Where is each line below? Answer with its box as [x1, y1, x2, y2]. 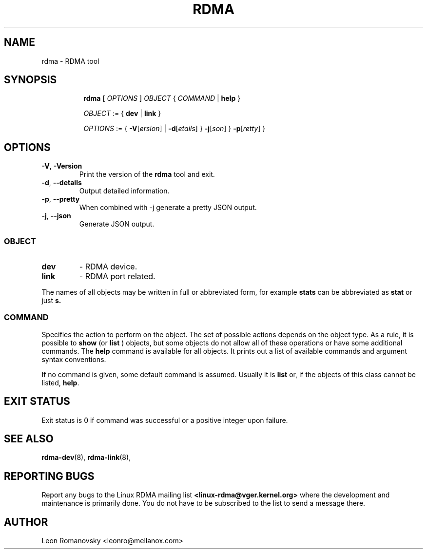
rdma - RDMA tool [41, 57, 99, 65]
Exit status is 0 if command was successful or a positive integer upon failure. [41, 416, 288, 424]
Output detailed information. [79, 187, 170, 195]
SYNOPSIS [4, 74, 57, 86]
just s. [41, 296, 61, 305]
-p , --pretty [41, 195, 80, 204]
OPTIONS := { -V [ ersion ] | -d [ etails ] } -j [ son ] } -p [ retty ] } [83, 124, 266, 133]
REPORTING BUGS [4, 470, 95, 482]
